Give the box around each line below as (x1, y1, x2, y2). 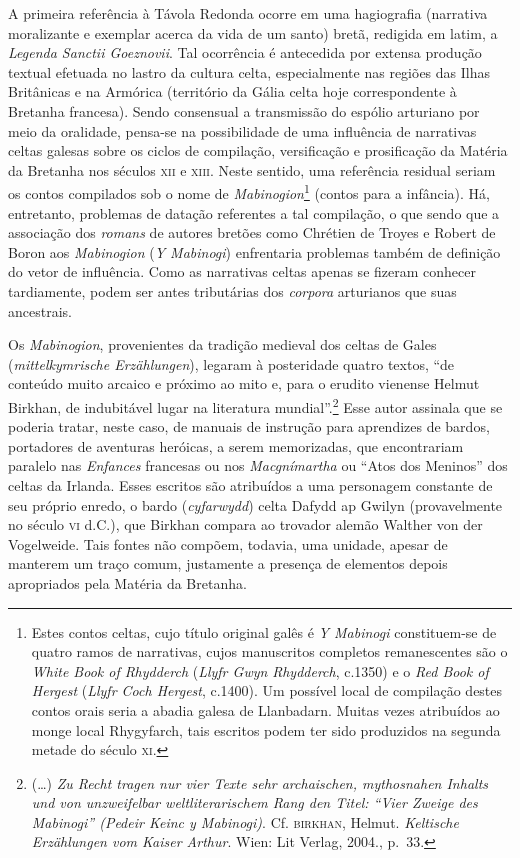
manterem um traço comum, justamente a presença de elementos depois (8, 553, 448, 574)
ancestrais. (8, 300, 72, 321)
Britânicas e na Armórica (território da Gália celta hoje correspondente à (8, 81, 457, 102)
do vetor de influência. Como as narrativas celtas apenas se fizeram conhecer (8, 261, 476, 282)
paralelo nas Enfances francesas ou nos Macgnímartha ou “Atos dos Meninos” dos (8, 455, 508, 476)
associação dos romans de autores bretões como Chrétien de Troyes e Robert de (8, 222, 496, 243)
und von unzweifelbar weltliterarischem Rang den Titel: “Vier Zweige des (31, 792, 478, 813)
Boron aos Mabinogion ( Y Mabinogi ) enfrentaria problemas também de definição (8, 241, 501, 262)
